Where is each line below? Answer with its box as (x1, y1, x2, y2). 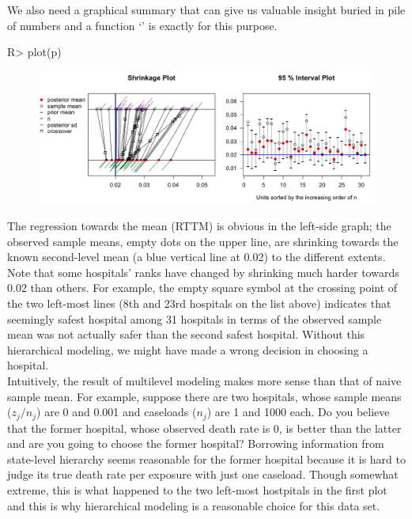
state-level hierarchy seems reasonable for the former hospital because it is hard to (7, 450, 406, 467)
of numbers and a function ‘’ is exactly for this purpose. (7, 17, 278, 33)
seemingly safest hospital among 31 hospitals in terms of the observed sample (7, 310, 382, 327)
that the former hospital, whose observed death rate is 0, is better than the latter (7, 419, 402, 436)
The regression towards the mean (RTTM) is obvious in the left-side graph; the (7, 218, 391, 234)
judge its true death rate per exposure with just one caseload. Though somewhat (7, 466, 399, 483)
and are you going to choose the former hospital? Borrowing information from (7, 435, 384, 452)
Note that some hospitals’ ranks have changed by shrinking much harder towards (7, 263, 399, 280)
